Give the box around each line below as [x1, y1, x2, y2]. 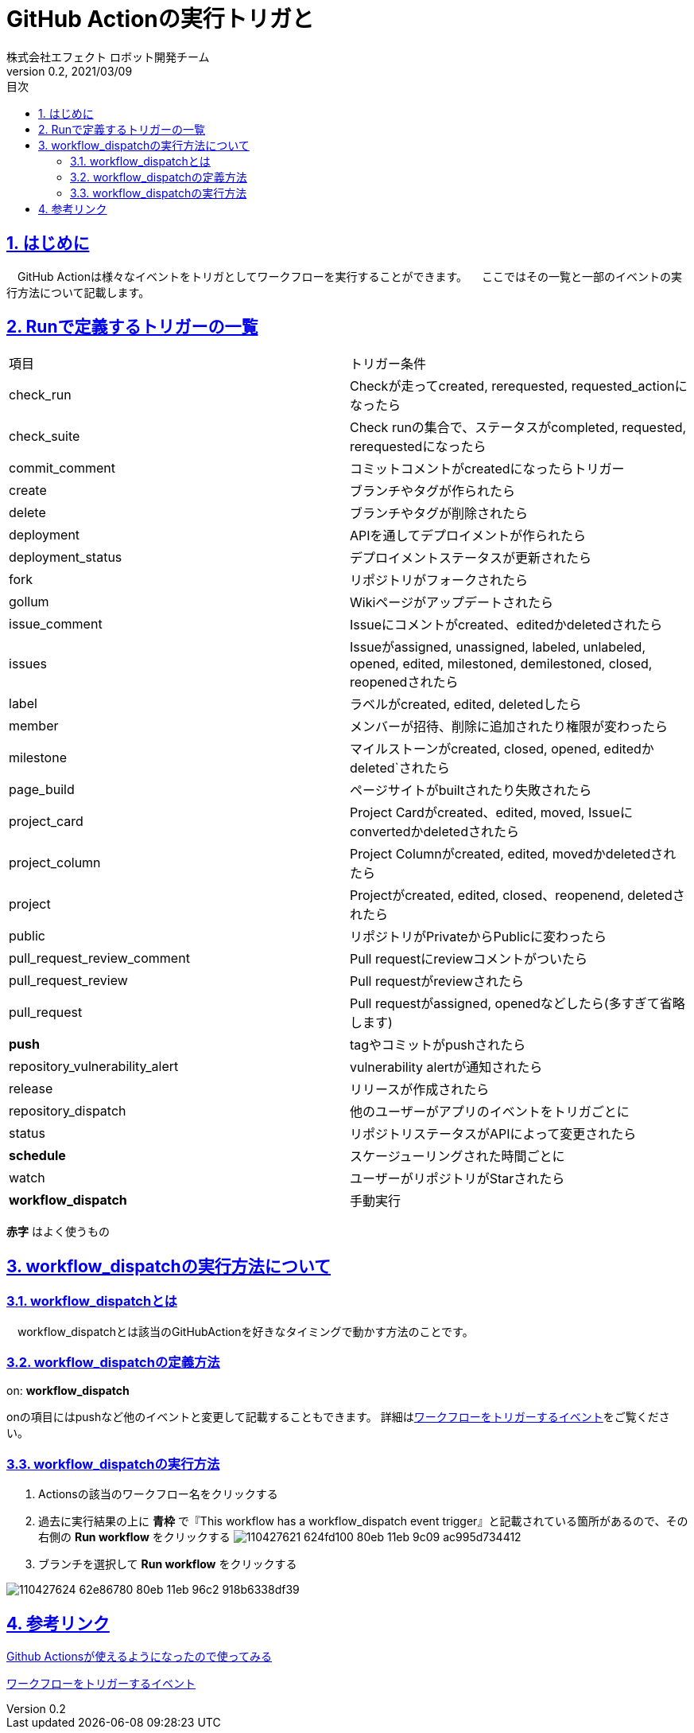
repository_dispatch [9, 1103, 126, 1120]
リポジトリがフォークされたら [350, 572, 529, 589]
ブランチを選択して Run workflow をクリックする [38, 1557, 297, 1571]
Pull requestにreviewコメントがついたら [350, 951, 588, 968]
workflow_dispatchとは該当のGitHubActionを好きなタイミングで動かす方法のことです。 [17, 1324, 474, 1338]
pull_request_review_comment [9, 950, 190, 967]
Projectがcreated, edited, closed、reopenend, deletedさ [350, 887, 685, 904]
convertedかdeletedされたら [350, 824, 519, 840]
